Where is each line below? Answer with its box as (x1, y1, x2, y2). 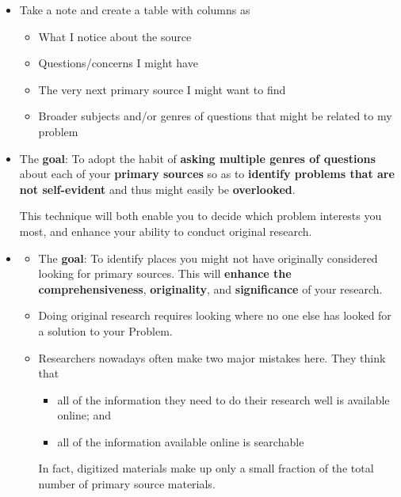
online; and (57, 407, 112, 423)
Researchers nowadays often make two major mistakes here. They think (38, 349, 386, 366)
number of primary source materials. (38, 476, 216, 492)
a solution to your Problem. (38, 322, 173, 339)
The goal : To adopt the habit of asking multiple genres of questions (19, 150, 376, 166)
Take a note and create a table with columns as (19, 2, 250, 17)
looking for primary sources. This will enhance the (38, 265, 292, 282)
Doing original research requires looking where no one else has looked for (38, 307, 391, 324)
